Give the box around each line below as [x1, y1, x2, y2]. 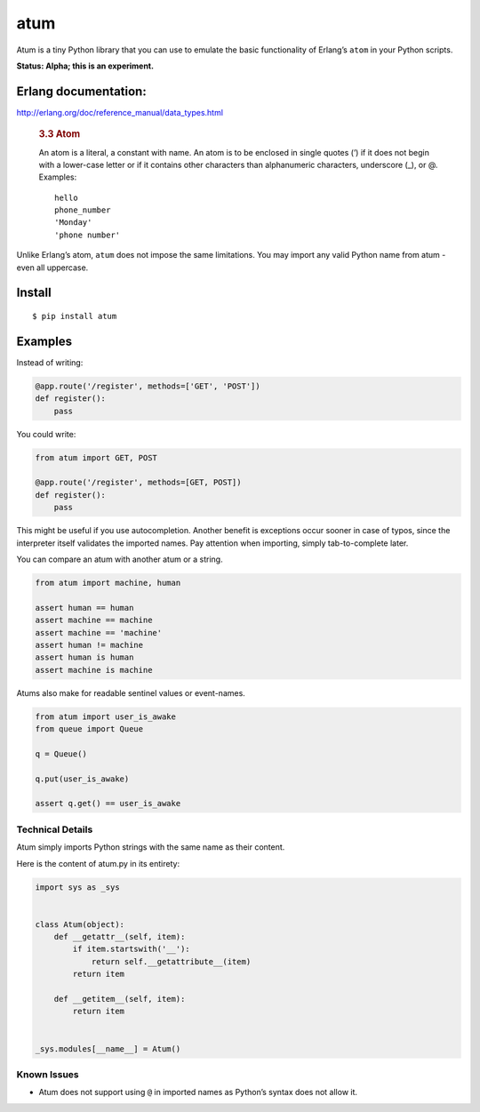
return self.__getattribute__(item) [91, 956, 252, 966]
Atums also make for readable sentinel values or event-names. [16, 687, 246, 698]
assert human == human [35, 603, 134, 612]
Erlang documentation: [16, 84, 147, 99]
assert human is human [35, 652, 134, 662]
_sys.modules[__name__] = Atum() [35, 1044, 181, 1053]
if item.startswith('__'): [72, 944, 190, 955]
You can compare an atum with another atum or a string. [16, 554, 223, 564]
